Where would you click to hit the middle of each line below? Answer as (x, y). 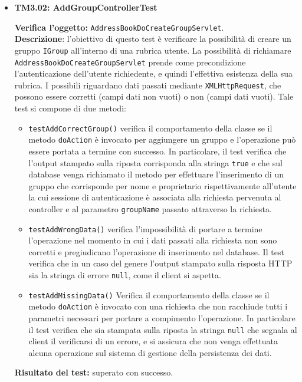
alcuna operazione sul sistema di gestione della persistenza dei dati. (150, 352)
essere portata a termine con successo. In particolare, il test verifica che (157, 151)
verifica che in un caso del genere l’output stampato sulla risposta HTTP (160, 263)
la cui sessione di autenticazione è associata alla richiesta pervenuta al (155, 197)
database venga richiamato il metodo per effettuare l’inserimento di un (156, 174)
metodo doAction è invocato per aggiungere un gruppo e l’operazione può (162, 139)
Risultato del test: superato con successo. (94, 372)
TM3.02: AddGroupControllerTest (86, 7)
